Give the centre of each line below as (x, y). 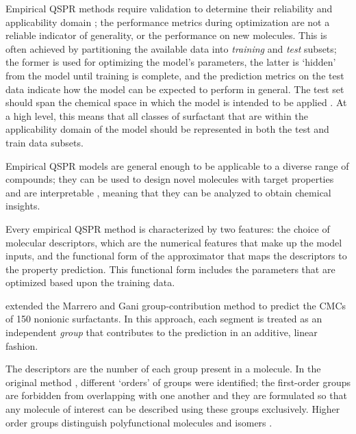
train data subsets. (44, 142)
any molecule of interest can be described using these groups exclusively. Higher (173, 409)
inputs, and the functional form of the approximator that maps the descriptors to (176, 256)
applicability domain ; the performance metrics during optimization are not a (168, 22)
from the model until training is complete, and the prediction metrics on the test (175, 75)
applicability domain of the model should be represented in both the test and (167, 129)
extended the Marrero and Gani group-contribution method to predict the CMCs (176, 305)
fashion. (22, 345)
